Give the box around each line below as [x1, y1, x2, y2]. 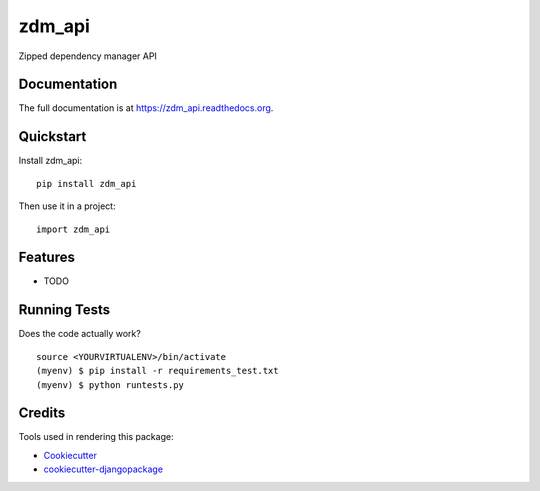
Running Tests [18, 301, 110, 319]
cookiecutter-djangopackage [43, 463, 164, 475]
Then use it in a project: [18, 200, 116, 212]
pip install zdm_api [36, 178, 137, 189]
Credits [18, 405, 66, 422]
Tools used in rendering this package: [18, 431, 174, 443]
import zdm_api [36, 223, 111, 235]
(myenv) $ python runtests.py [36, 379, 185, 390]
